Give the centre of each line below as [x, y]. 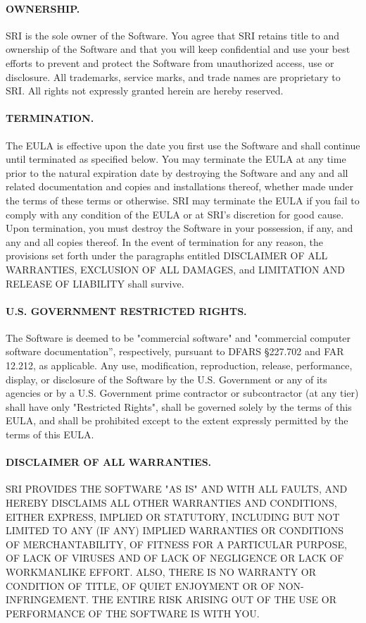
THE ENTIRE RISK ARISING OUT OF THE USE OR [214, 599]
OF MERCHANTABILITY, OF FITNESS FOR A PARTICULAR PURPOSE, [176, 544]
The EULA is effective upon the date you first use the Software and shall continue [183, 145]
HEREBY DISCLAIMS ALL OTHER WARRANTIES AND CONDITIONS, [171, 503]
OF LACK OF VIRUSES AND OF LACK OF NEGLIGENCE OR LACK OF [175, 558]
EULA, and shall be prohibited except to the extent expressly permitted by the [177, 420]
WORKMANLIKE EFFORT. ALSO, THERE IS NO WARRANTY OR [161, 572]
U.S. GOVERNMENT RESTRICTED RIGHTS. [126, 310]
